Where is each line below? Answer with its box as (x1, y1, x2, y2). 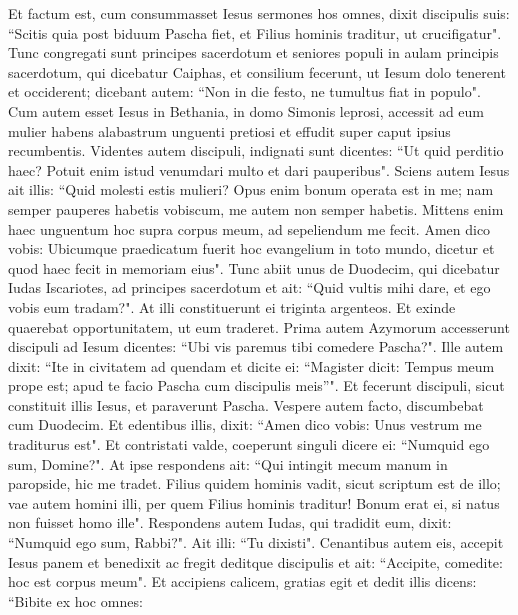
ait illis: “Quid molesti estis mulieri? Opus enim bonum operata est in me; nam (8, 179, 494, 200)
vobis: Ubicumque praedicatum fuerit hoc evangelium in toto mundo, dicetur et (8, 238, 495, 259)
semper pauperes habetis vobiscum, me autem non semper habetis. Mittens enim (8, 198, 504, 219)
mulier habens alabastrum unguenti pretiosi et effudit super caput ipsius (8, 120, 451, 141)
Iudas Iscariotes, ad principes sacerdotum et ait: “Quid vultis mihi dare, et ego (8, 277, 491, 298)
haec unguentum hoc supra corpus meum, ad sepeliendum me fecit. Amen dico (8, 218, 491, 239)
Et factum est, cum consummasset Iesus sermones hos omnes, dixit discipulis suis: (8, 3, 510, 23)
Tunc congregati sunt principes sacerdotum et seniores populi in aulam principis (8, 42, 499, 63)
